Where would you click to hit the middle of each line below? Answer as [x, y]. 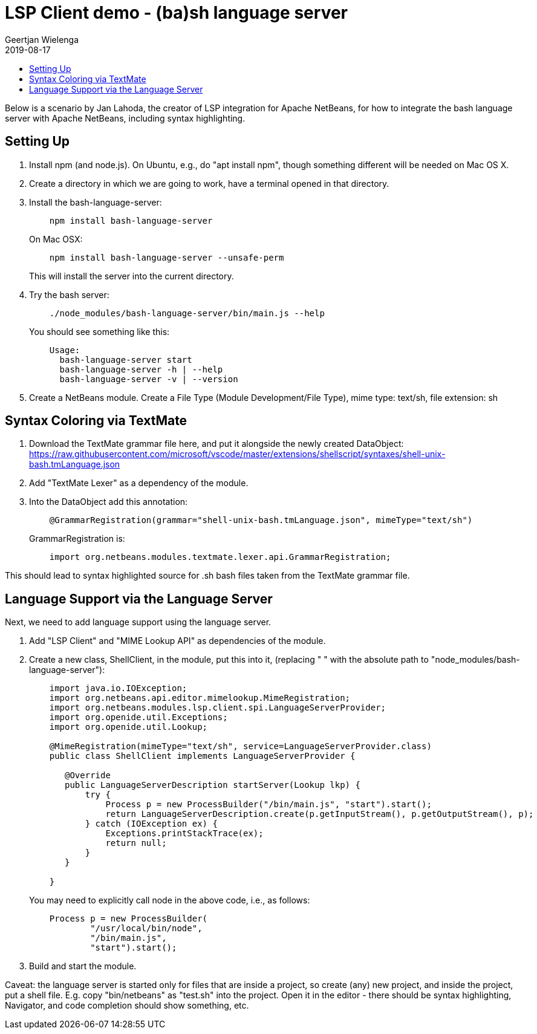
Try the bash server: [69, 294]
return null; [136, 843]
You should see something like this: [99, 331]
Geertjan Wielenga [42, 39]
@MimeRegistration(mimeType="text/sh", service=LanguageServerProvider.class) [240, 746]
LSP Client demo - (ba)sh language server [176, 13]
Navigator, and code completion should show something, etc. [127, 1006]
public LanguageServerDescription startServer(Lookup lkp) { [213, 785]
